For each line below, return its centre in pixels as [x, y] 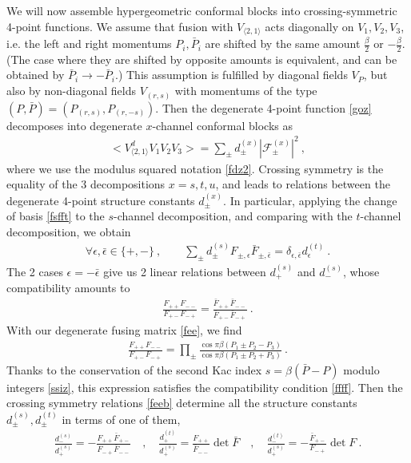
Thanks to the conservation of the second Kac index [134, 369]
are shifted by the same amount [283, 44]
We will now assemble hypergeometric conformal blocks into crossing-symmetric [202, 10]
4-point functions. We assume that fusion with [120, 26]
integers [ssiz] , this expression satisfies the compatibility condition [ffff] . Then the [205, 387]
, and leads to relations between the [303, 184]
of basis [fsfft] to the [56, 216]
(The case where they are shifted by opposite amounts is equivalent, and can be [202, 59]
